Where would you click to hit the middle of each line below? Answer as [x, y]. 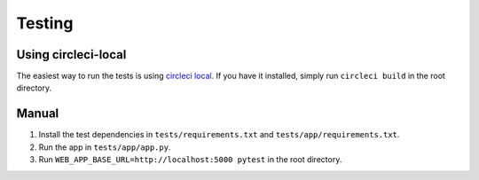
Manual [38, 114]
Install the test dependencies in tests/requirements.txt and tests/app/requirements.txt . [219, 135]
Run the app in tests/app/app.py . [105, 147]
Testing [45, 23]
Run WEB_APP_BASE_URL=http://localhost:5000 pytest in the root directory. [190, 160]
